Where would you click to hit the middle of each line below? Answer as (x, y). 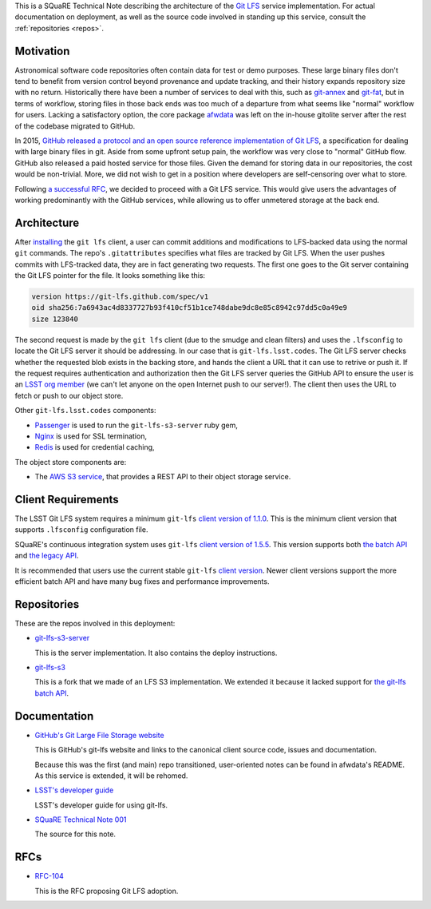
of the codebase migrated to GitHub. (75, 126)
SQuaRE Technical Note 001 (81, 820)
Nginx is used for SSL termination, (91, 436)
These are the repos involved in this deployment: (95, 623)
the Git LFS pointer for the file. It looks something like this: (110, 276)
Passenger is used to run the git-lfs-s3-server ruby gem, (136, 425)
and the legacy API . (47, 556)
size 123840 (55, 319)
